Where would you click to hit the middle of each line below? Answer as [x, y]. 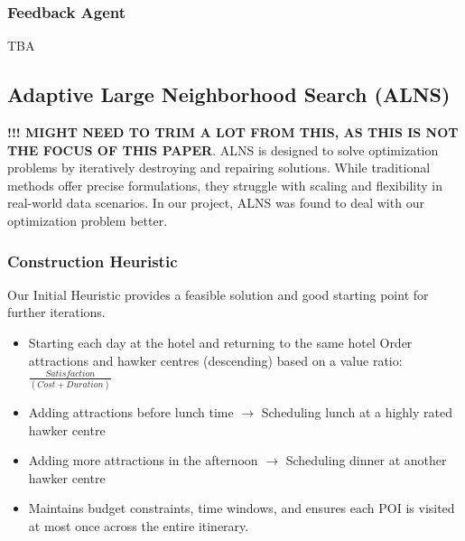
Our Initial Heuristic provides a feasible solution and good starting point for [218, 294]
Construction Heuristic [93, 261]
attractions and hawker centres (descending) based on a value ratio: [215, 360]
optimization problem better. [88, 220]
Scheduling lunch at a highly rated [357, 412]
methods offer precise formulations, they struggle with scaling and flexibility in [225, 185]
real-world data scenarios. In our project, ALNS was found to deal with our [216, 203]
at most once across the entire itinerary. [139, 525]
